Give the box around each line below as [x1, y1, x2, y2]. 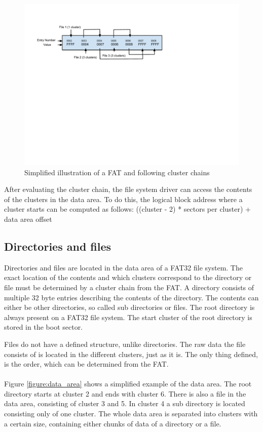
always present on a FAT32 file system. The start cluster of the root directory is [4, 311, 252, 322]
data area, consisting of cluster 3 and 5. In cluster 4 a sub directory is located [4, 398, 245, 409]
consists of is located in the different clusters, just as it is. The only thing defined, [4, 348, 258, 359]
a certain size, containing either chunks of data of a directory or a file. [4, 418, 221, 428]
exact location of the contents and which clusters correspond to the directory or [4, 272, 252, 283]
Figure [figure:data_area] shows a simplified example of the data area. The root [4, 378, 252, 389]
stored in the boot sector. [4, 322, 83, 332]
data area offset [4, 213, 52, 224]
